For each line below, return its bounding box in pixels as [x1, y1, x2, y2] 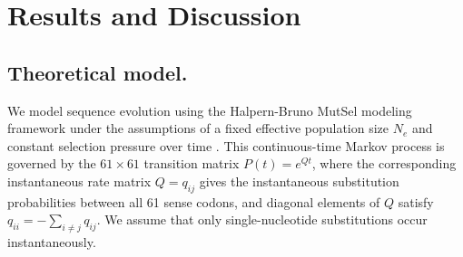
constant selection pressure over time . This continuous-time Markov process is [7, 136, 445, 155]
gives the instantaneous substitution [199, 171, 399, 190]
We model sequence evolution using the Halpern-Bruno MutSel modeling [7, 100, 412, 119]
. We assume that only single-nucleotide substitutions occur [96, 210, 428, 229]
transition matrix [143, 154, 240, 173]
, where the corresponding [311, 154, 457, 173]
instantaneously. [7, 233, 96, 252]
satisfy [398, 192, 434, 211]
